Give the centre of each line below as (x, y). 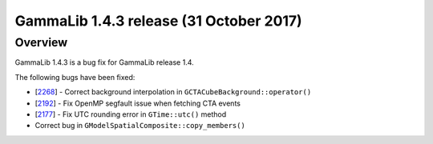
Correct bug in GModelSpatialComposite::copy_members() (140, 126)
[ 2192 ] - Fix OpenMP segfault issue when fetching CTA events (138, 103)
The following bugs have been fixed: (75, 77)
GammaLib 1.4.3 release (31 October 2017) (158, 21)
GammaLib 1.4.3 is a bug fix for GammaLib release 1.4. (104, 62)
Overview (41, 42)
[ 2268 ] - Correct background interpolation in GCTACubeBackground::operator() (173, 92)
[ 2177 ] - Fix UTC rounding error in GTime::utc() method (131, 114)
